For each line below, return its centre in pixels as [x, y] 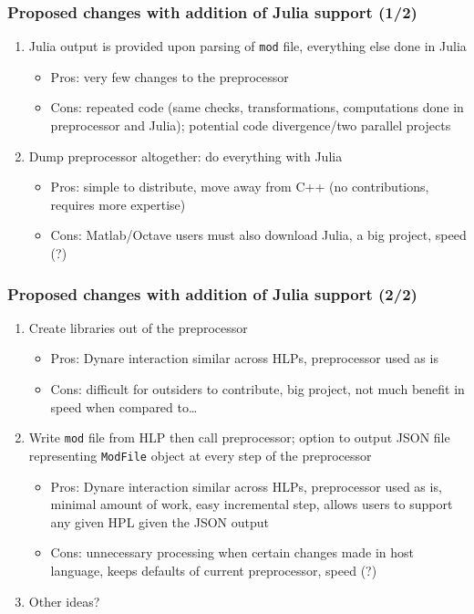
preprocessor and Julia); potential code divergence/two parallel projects [251, 125]
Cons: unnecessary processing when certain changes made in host [232, 552]
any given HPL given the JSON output [160, 521]
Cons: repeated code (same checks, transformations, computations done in [257, 107]
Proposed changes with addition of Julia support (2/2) [212, 293]
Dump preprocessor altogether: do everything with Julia [185, 156]
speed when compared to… [124, 406]
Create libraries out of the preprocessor [138, 327]
